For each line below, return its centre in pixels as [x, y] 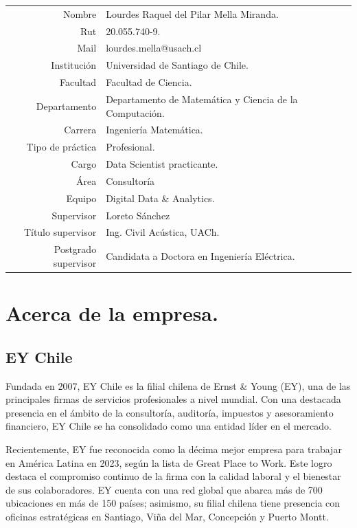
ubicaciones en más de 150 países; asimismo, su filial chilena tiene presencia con [173, 503]
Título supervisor [60, 232]
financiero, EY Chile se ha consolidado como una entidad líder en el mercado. [169, 426]
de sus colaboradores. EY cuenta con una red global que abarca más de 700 [164, 489]
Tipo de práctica [61, 147]
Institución [74, 65]
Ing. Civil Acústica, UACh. [163, 232]
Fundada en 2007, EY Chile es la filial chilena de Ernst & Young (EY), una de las [178, 385]
